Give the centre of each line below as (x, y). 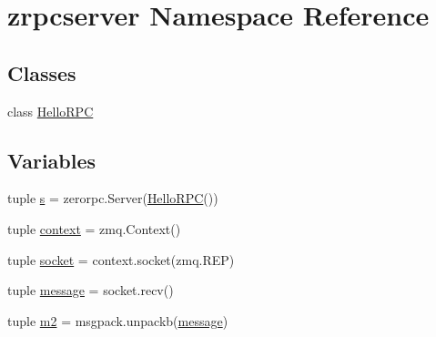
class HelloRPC (51, 111)
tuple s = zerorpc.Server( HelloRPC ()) (113, 198)
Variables (52, 160)
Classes (42, 72)
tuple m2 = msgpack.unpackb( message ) (118, 320)
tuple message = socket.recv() (91, 290)
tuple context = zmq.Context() (94, 228)
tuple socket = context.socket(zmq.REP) (121, 259)
